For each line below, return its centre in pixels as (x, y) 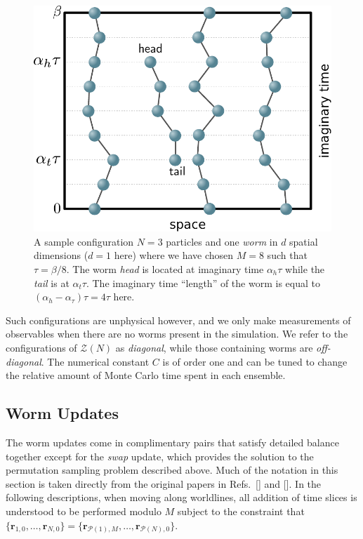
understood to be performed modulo (84, 511)
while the (305, 269)
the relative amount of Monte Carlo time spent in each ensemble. (146, 375)
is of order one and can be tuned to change (255, 361)
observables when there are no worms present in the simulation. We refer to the (177, 334)
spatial (304, 241)
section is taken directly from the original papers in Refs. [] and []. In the (164, 483)
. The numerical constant (95, 361)
